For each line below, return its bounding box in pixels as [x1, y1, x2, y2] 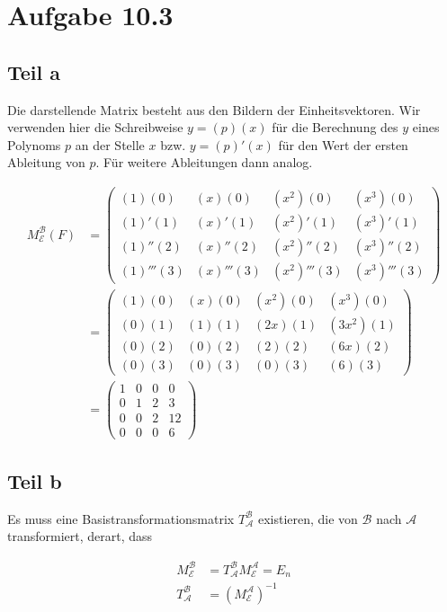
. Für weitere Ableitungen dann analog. [95, 153, 313, 172]
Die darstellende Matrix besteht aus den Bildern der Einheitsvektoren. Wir [7, 100, 421, 119]
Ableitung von [7, 153, 85, 172]
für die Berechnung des [272, 118, 398, 137]
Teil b [7, 467, 62, 494]
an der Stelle [75, 135, 145, 154]
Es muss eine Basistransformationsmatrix [7, 509, 235, 528]
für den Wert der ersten [278, 135, 408, 154]
